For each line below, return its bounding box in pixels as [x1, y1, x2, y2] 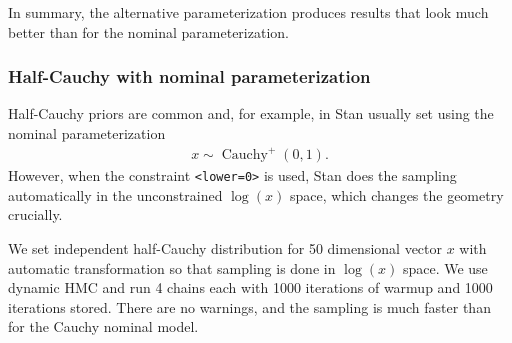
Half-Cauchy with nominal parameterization [8, 64, 371, 89]
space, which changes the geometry [289, 184, 504, 205]
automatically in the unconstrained [8, 184, 223, 205]
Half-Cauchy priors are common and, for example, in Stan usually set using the [8, 103, 494, 124]
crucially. [8, 204, 63, 225]
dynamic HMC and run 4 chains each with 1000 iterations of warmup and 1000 [8, 277, 493, 298]
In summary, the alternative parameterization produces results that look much [8, 2, 489, 22]
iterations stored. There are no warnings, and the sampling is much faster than [8, 296, 491, 317]
